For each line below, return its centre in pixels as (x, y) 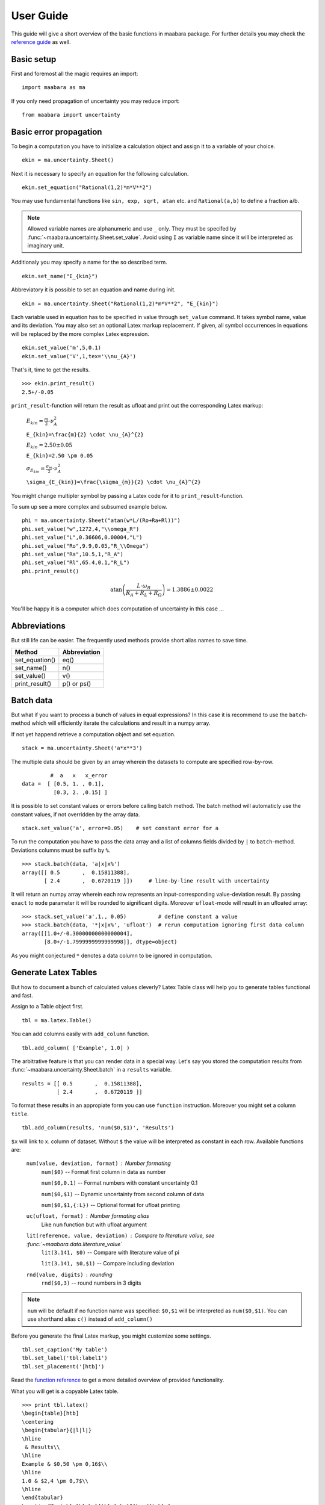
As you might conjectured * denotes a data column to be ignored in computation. (112, 955)
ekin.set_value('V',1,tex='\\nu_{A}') (79, 356)
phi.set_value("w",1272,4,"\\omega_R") (81, 529)
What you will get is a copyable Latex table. (65, 1391)
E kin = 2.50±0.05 (49, 445)
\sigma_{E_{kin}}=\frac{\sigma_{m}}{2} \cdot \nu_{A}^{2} (113, 482)
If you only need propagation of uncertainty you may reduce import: (95, 101)
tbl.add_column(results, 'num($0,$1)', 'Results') (98, 1128)
